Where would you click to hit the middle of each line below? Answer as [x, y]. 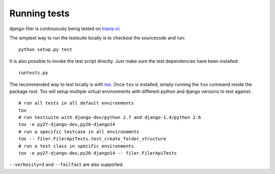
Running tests [39, 13]
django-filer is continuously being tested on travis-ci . [65, 29]
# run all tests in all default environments [76, 103]
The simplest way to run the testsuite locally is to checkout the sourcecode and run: [97, 38]
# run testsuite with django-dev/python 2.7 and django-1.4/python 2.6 [110, 118]
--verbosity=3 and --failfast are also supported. [67, 165]
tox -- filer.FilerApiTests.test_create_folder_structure [92, 139]
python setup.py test [45, 49]
